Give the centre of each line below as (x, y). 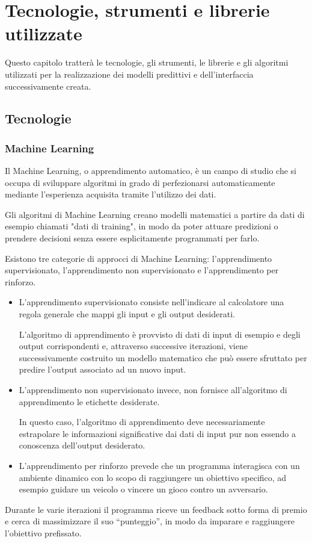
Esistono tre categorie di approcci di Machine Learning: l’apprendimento (139, 258)
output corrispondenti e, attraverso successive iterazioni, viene (133, 346)
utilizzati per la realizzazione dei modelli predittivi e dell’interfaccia (129, 74)
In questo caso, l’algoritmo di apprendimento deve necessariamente (142, 422)
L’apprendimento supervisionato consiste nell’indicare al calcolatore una (151, 302)
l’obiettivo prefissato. (43, 532)
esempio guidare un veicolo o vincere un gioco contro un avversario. (143, 489)
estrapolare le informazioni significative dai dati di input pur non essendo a (157, 433)
